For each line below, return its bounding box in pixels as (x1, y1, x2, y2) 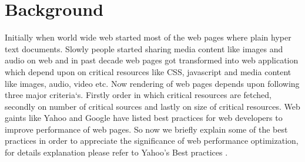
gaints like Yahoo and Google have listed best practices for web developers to (5, 112, 283, 124)
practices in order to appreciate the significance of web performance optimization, (5, 134, 299, 147)
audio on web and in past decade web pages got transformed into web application (5, 54, 299, 66)
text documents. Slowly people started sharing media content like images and (5, 42, 283, 55)
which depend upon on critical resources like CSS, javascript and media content (5, 65, 291, 77)
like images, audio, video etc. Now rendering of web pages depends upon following (5, 77, 300, 89)
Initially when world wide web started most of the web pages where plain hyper (5, 31, 291, 43)
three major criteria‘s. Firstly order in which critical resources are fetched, (5, 89, 272, 101)
